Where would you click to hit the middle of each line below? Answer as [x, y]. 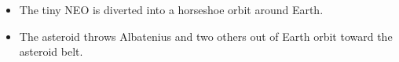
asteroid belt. [51, 51]
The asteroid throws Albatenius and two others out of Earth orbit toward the [206, 36]
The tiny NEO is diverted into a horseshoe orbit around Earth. [171, 9]
